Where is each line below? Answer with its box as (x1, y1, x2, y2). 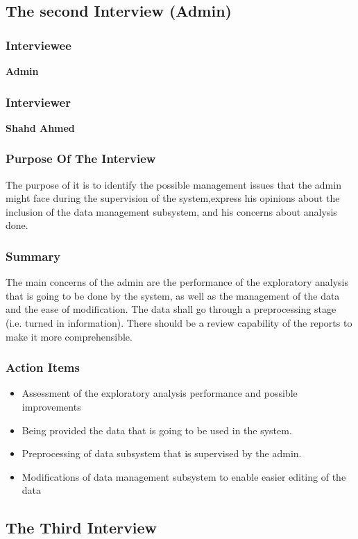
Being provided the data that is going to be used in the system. (22, 422, 292, 437)
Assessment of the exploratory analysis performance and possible (22, 386, 298, 400)
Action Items (6, 359, 80, 376)
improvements (22, 400, 81, 413)
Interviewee (6, 36, 71, 53)
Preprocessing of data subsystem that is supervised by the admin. (22, 446, 302, 461)
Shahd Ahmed (6, 120, 75, 135)
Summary (6, 247, 61, 264)
